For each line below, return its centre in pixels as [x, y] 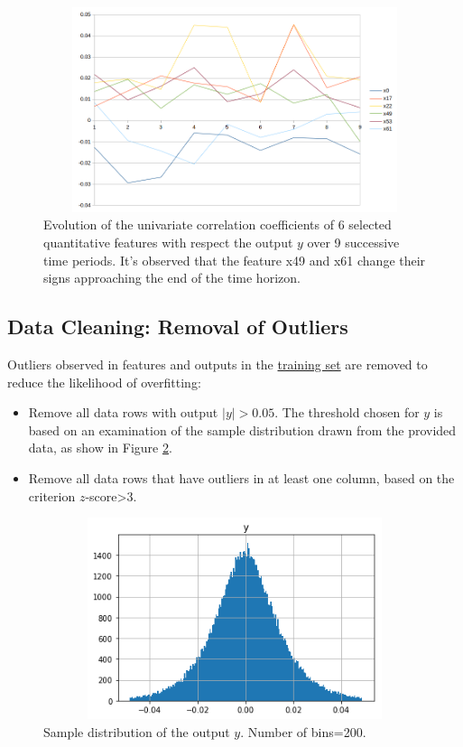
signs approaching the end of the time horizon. [172, 278]
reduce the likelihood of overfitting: [104, 382]
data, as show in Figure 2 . [100, 448]
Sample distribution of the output [137, 731]
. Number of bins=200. [303, 731]
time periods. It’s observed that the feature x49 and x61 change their [235, 260]
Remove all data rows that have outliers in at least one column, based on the [241, 477]
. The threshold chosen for [347, 412]
